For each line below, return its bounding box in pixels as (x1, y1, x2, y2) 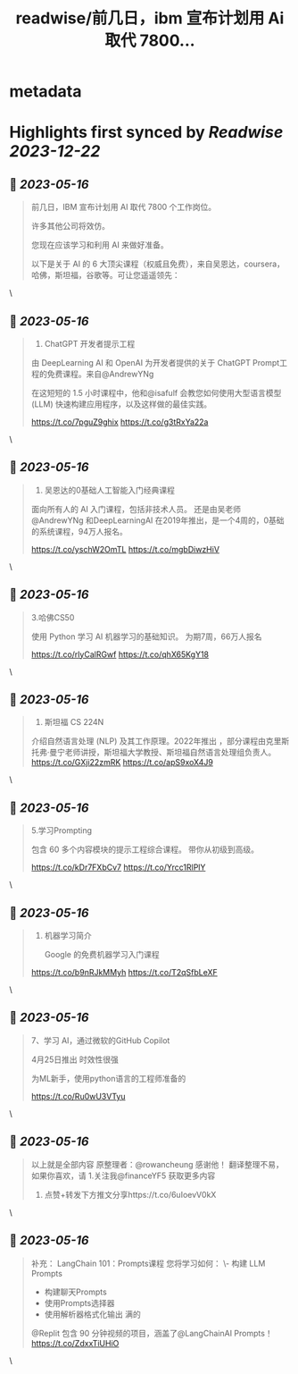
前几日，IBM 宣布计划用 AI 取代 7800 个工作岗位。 (30, 202, 217, 213)
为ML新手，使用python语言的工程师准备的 (30, 1073, 186, 1083)
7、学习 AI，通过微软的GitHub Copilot (30, 1034, 170, 1046)
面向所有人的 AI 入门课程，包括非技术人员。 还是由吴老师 (30, 503, 242, 514)
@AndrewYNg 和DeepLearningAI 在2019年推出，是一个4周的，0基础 (30, 515, 285, 526)
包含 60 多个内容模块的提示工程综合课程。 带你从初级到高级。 (30, 844, 260, 855)
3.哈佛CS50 (30, 611, 75, 622)
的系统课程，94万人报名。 (30, 526, 128, 536)
